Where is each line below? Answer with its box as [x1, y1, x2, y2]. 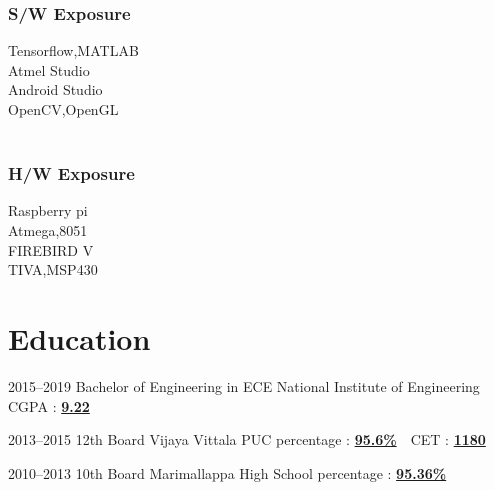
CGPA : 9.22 [8, 395, 90, 416]
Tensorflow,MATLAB [8, 40, 139, 61]
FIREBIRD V [8, 239, 94, 260]
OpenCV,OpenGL [8, 99, 119, 119]
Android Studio [8, 79, 103, 100]
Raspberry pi [8, 200, 88, 221]
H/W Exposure [8, 161, 135, 186]
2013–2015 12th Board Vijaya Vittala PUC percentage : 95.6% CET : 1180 [8, 429, 486, 450]
